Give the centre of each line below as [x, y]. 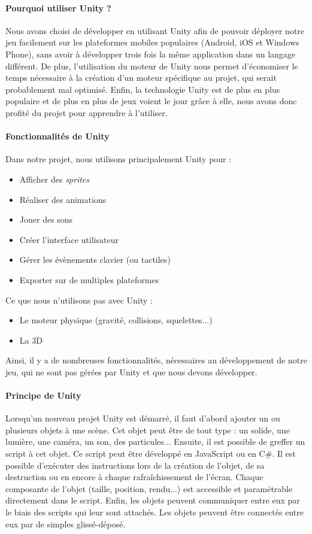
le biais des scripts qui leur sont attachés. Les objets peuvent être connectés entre [155, 512]
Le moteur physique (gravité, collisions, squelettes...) [116, 320]
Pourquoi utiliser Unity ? [58, 7]
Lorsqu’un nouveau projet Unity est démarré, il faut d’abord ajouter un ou [143, 418]
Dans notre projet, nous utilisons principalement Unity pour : [119, 159]
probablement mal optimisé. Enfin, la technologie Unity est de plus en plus [143, 89]
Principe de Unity [43, 395]
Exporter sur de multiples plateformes [89, 279]
